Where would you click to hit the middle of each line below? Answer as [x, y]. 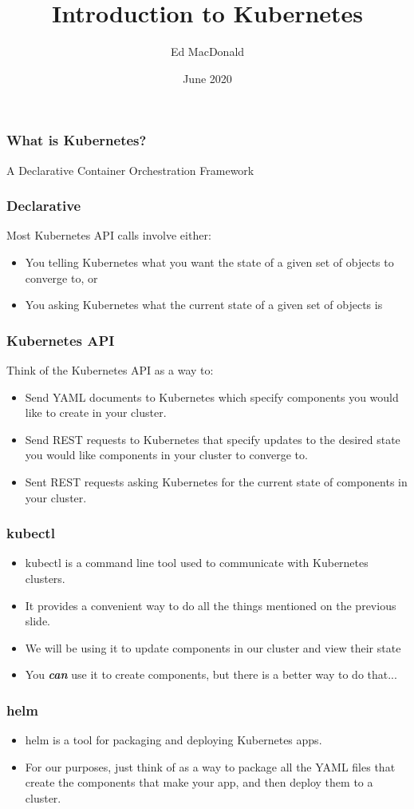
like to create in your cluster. [96, 412]
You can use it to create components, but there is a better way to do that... [211, 674]
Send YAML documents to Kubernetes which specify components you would [212, 397]
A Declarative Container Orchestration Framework [130, 170]
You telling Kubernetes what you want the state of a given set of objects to [209, 262]
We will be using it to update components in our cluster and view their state [213, 647]
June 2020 [207, 78]
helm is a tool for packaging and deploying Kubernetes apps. [173, 740]
